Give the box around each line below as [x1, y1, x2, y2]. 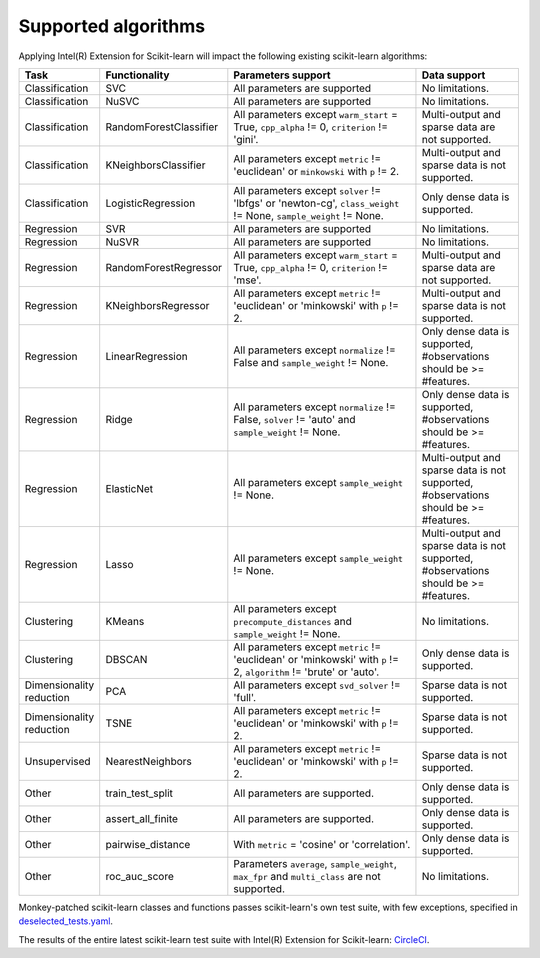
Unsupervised [24, 754, 91, 768]
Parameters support [233, 68, 331, 82]
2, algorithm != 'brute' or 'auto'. [233, 665, 380, 679]
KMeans [105, 614, 145, 628]
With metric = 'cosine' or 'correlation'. [233, 837, 411, 851]
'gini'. [233, 132, 259, 146]
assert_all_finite [105, 811, 179, 825]
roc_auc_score [105, 869, 174, 883]
